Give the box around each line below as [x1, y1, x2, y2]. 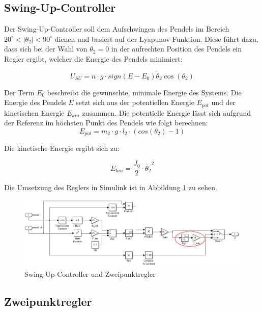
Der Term [4, 87, 35, 97]
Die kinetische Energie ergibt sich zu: [4, 143, 120, 153]
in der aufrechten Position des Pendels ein [111, 43, 242, 54]
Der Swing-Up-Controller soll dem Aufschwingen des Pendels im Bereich [4, 23, 229, 34]
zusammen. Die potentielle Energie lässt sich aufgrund [82, 107, 251, 118]
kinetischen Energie [4, 107, 65, 118]
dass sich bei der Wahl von [4, 43, 88, 54]
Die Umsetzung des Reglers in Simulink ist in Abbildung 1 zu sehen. [4, 182, 217, 193]
